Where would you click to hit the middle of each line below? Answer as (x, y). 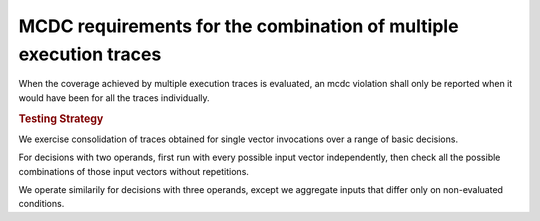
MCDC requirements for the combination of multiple (238, 26)
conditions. (41, 204)
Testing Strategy (61, 118)
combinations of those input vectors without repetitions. (134, 171)
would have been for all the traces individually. (114, 97)
